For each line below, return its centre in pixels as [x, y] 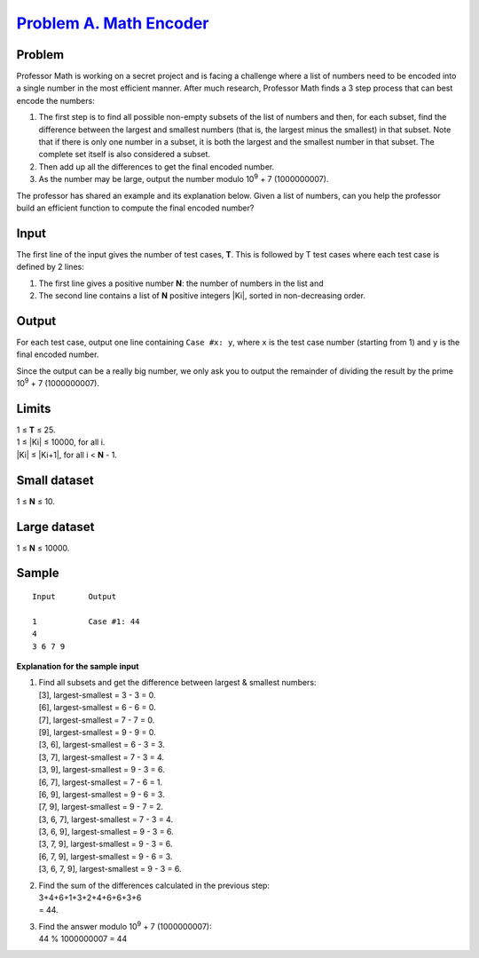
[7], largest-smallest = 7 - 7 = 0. [97, 720]
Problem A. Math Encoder [113, 23]
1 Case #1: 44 [86, 621]
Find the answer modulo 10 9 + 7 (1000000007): [125, 926]
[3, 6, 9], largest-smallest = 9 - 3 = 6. [106, 832]
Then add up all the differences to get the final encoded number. [157, 166]
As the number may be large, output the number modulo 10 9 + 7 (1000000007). [184, 178]
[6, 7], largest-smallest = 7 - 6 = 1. [101, 782]
